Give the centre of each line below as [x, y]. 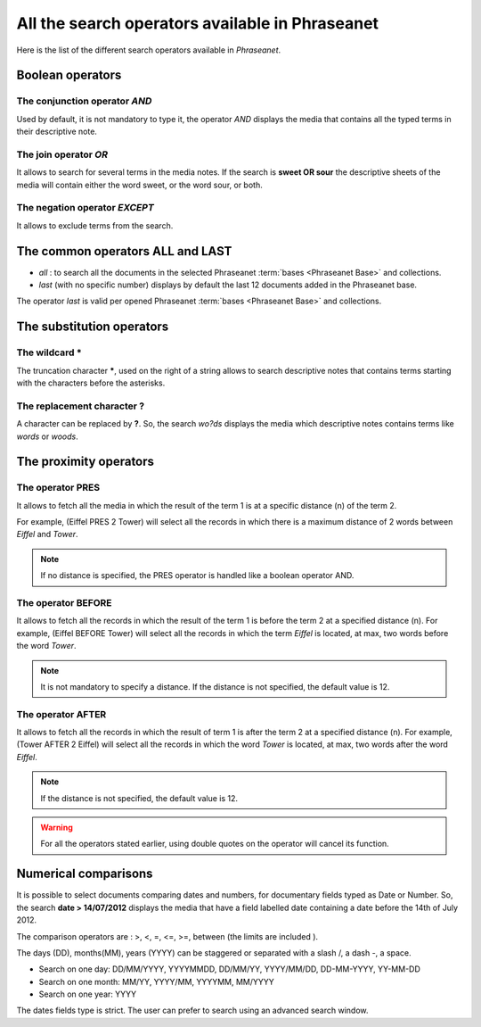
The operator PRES [58, 488]
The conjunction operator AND [84, 101]
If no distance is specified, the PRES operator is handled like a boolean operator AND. [197, 576]
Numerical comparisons [85, 874]
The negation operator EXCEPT [86, 208]
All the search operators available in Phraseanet [197, 23]
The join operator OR [62, 154]
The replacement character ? [81, 406]
